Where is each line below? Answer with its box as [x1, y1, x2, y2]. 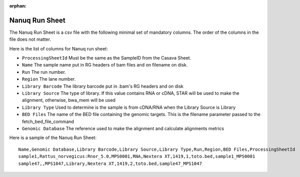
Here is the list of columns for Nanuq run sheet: [9, 45, 108, 51]
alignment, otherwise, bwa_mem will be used [22, 97, 116, 103]
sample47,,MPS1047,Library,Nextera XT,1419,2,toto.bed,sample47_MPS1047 [18, 160, 202, 166]
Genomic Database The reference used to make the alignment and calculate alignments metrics [22, 125, 224, 131]
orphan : [9, 3, 27, 9]
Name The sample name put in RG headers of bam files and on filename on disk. [22, 62, 188, 68]
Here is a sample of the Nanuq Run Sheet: [9, 135, 97, 141]
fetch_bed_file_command [22, 119, 74, 125]
